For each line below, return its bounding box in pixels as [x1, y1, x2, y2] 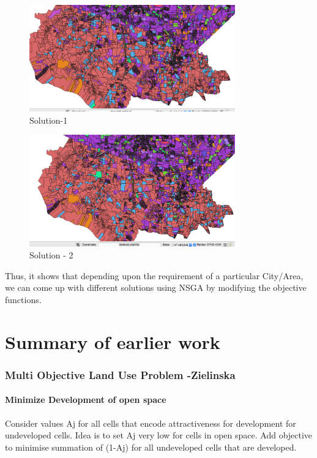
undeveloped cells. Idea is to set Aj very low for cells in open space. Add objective [5, 429, 313, 441]
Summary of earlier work [5, 329, 220, 354]
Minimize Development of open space [5, 393, 166, 406]
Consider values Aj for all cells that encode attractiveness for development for [5, 416, 296, 429]
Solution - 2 [29, 249, 73, 261]
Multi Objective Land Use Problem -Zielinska [5, 367, 236, 382]
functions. [5, 293, 42, 306]
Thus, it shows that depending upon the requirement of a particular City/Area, [5, 269, 304, 282]
